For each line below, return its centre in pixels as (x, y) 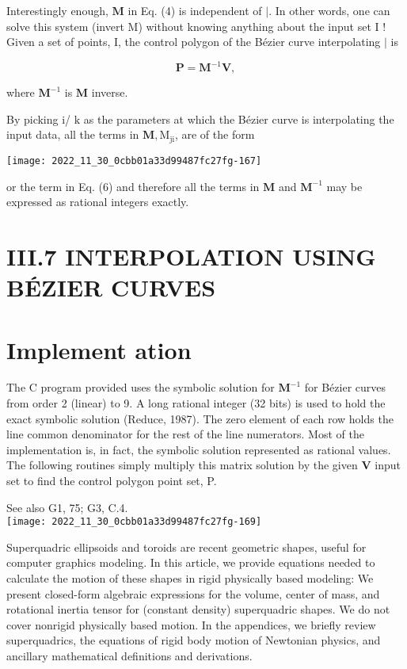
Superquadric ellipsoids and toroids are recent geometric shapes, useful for (186, 547)
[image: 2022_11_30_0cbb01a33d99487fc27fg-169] (134, 522)
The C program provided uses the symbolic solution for (141, 387)
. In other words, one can (329, 10)
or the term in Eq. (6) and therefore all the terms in (133, 186)
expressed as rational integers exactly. (98, 202)
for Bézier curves (345, 387)
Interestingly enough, (57, 10)
